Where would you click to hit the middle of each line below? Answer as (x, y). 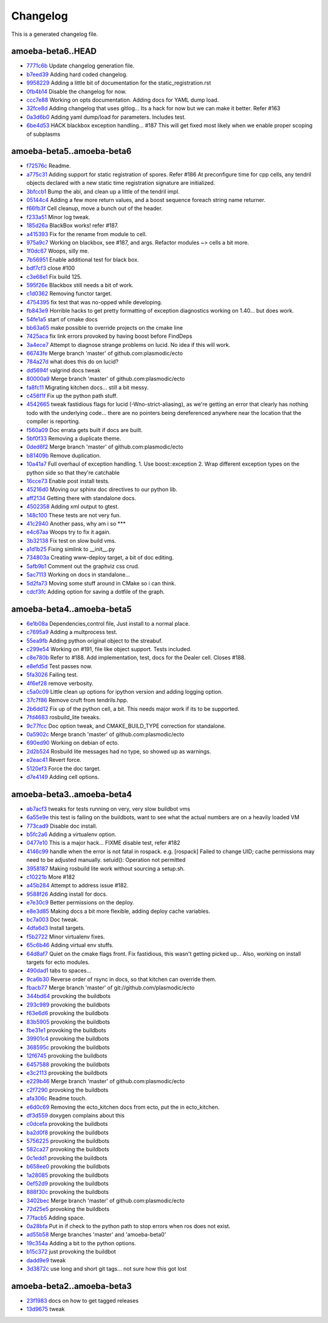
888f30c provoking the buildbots (68, 1192)
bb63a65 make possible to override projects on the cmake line (105, 327)
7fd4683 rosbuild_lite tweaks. (63, 717)
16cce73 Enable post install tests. (68, 481)
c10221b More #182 (51, 877)
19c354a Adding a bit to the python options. (81, 1243)
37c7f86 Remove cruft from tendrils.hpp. (77, 700)
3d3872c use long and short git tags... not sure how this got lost (107, 1268)
